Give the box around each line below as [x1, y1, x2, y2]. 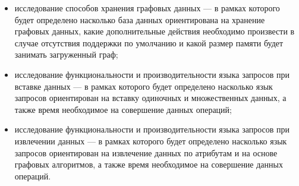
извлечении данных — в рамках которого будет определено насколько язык [14, 134, 287, 147]
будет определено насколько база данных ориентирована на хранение [14, 13, 265, 26]
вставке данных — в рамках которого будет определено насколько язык [14, 80, 273, 92]
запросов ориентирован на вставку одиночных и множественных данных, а [14, 92, 287, 104]
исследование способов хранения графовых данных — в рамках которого [14, 2, 280, 14]
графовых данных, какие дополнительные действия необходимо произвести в [14, 25, 295, 37]
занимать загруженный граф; [14, 48, 118, 61]
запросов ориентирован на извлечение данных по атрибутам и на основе [14, 146, 278, 159]
